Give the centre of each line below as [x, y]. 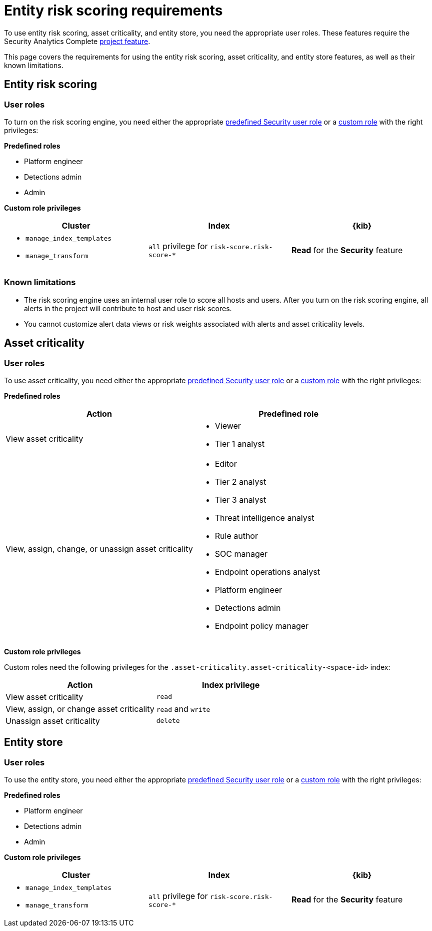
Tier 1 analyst [239, 443]
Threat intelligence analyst [264, 518]
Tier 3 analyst [240, 500]
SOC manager [241, 554]
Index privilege [231, 685]
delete [168, 721]
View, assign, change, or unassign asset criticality [99, 549]
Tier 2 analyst [240, 482]
